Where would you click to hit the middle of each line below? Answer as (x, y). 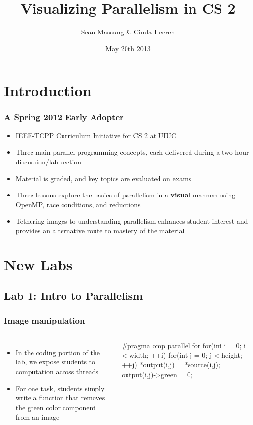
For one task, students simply (60, 388)
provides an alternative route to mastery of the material (100, 230)
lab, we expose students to (55, 362)
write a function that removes (60, 398)
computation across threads (57, 372)
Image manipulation (45, 320)
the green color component (56, 407)
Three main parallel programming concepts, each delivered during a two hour (132, 152)
